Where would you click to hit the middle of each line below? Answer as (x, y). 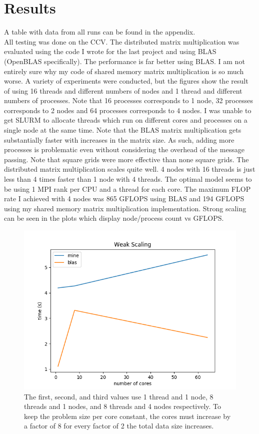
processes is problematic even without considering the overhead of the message (124, 149)
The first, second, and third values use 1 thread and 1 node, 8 (119, 396)
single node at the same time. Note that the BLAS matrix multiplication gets (123, 130)
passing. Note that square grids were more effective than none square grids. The (126, 159)
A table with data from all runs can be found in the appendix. (100, 32)
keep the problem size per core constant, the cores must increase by (127, 416)
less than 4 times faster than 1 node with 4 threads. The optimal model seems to (128, 179)
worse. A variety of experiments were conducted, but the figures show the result (126, 81)
